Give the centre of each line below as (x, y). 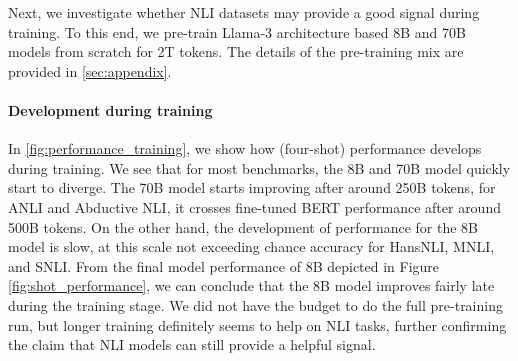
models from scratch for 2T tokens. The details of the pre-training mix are (236, 51)
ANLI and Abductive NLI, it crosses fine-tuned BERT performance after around (254, 206)
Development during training (110, 109)
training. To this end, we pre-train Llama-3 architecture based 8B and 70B (237, 31)
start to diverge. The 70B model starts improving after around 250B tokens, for (252, 187)
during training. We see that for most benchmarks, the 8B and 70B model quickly (259, 167)
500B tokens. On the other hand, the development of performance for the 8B (243, 226)
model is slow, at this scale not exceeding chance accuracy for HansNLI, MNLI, (251, 246)
